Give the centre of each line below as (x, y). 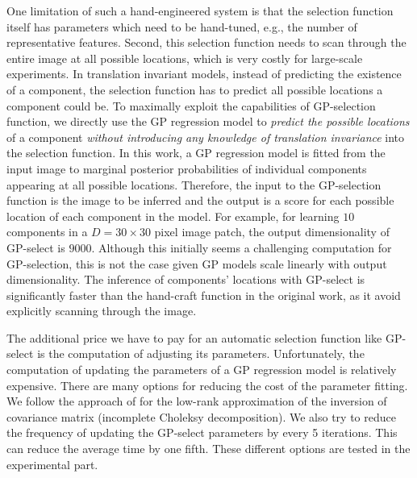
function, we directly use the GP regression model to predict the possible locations (208, 121)
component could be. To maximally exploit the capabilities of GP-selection (191, 105)
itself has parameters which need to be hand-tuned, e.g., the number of (182, 26)
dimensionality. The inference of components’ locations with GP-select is (186, 279)
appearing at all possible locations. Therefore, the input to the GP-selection (194, 184)
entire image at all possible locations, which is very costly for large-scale (185, 58)
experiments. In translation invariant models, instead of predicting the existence (204, 74)
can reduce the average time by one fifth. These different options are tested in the (208, 449)
